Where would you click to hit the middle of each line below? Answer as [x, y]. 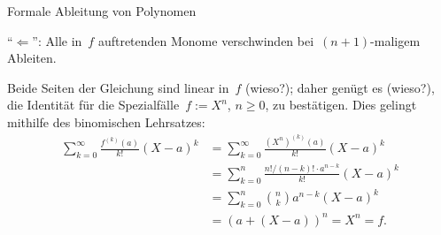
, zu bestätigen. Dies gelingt [341, 105]
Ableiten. [32, 58]
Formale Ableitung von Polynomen [102, 11]
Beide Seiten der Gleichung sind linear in [118, 87]
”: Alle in [57, 40]
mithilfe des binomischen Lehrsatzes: [106, 121]
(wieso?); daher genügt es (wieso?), [340, 87]
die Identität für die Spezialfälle [93, 105]
